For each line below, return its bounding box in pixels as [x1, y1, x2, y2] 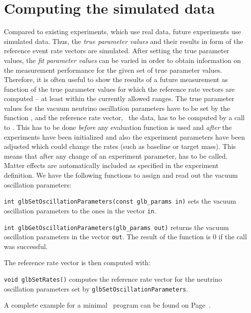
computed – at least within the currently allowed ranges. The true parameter [4, 93, 234, 104]
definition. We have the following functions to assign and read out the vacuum [4, 170, 238, 180]
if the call [218, 231, 247, 242]
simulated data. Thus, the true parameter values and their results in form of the [4, 36, 243, 46]
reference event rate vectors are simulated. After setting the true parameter [4, 45, 230, 56]
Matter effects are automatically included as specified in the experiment [4, 160, 219, 170]
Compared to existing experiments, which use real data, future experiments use [4, 26, 241, 37]
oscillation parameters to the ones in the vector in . [4, 205, 156, 215]
